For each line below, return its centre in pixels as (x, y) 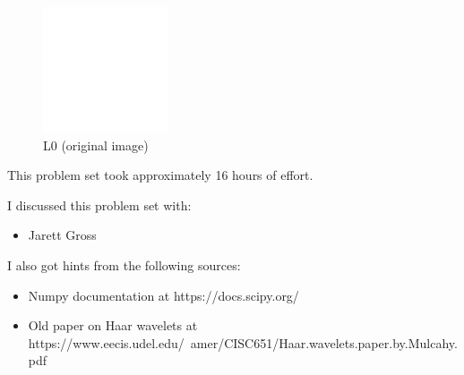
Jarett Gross (62, 235)
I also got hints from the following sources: (124, 264)
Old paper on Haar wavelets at (113, 325)
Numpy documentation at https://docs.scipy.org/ (163, 295)
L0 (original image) (96, 145)
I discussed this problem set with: (99, 205)
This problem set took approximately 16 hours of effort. (160, 175)
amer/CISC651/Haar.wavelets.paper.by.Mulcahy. (324, 342)
